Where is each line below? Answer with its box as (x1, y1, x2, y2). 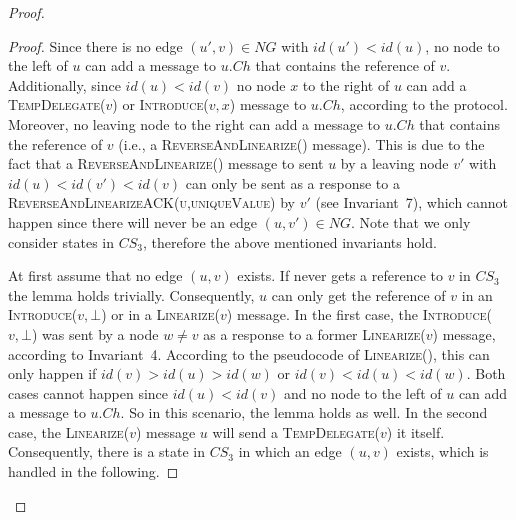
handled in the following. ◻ (8, 461, 179, 482)
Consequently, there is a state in (8, 441, 206, 462)
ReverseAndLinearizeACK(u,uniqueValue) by (8, 192, 295, 213)
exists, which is (396, 441, 489, 462)
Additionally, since (8, 74, 121, 95)
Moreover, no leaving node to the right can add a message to (8, 113, 381, 134)
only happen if (8, 363, 97, 384)
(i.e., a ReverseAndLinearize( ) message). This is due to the (118, 133, 485, 154)
